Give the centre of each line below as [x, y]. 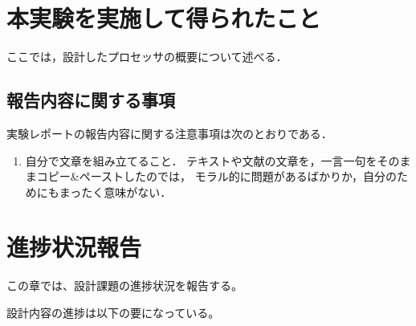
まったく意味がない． [115, 192]
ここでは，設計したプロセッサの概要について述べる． [147, 57]
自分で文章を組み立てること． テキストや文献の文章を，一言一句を [201, 160]
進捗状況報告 [74, 247]
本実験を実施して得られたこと [164, 18]
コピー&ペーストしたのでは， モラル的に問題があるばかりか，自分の [217, 176]
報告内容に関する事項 [91, 100]
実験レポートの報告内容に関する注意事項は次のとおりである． [169, 133]
